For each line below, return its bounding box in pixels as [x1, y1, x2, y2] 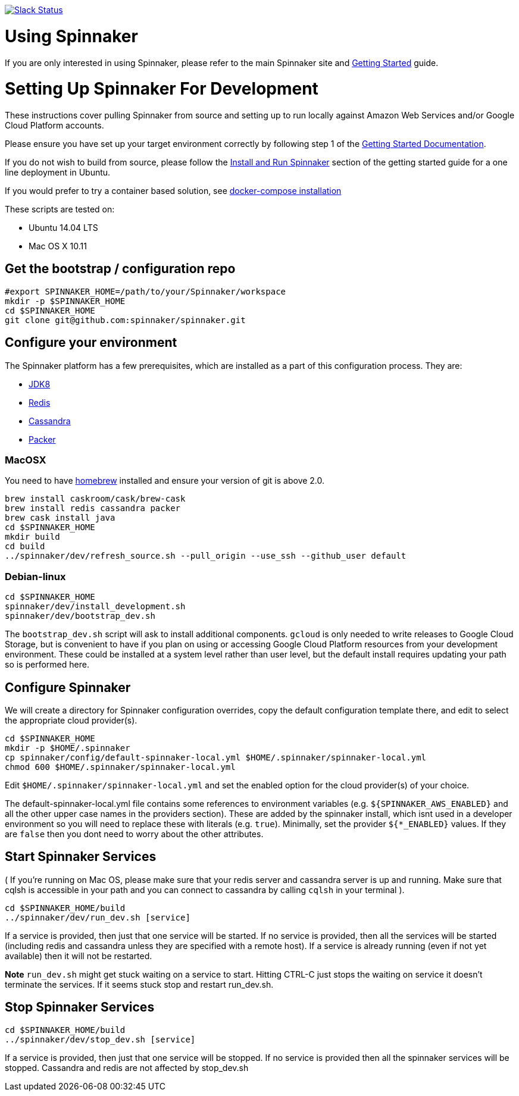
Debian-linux [5, 570, 66, 583]
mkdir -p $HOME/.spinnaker [5, 743, 130, 753]
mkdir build [5, 532, 60, 542]
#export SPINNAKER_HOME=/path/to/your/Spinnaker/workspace [5, 286, 286, 296]
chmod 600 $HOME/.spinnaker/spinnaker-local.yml [5, 762, 236, 772]
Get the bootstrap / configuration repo [5, 261, 236, 277]
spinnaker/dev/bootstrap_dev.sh [5, 611, 155, 621]
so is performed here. [5, 659, 89, 670]
